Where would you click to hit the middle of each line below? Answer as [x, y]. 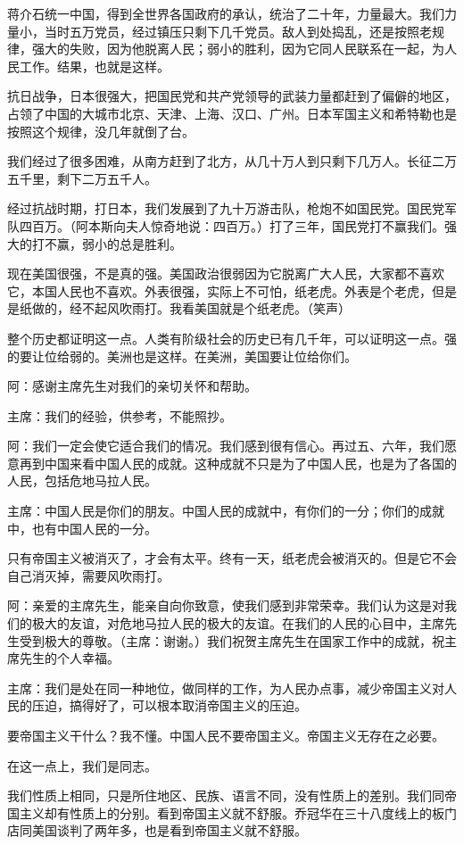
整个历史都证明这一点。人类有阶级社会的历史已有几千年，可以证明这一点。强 [232, 338]
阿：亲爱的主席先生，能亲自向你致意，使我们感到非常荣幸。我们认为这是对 [226, 605]
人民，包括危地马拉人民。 [82, 480]
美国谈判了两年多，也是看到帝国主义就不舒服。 [169, 830]
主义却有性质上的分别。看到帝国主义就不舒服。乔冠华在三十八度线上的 [225, 812]
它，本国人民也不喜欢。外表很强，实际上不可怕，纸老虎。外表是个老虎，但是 [232, 290]
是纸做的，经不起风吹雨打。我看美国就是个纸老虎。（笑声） [179, 308]
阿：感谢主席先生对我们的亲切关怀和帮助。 [132, 386]
